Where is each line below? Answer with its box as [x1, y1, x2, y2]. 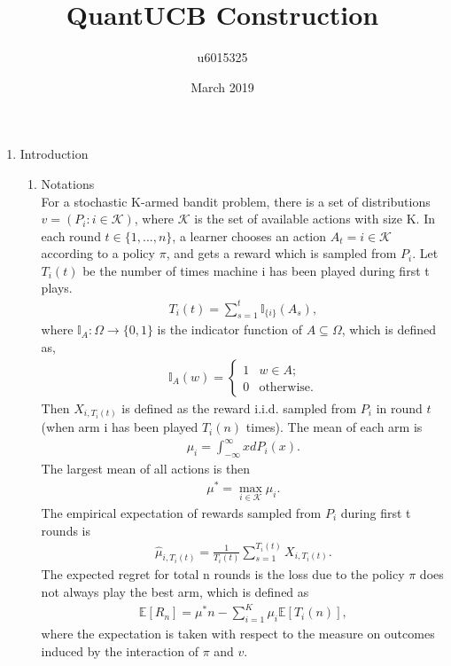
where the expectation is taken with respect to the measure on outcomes [41, 624, 435, 642]
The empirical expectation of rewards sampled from [41, 503, 322, 521]
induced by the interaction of [41, 641, 198, 660]
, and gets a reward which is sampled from [166, 244, 397, 262]
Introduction [19, 145, 89, 163]
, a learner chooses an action [172, 226, 326, 245]
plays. [41, 278, 73, 297]
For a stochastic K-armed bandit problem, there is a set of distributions [41, 192, 431, 210]
